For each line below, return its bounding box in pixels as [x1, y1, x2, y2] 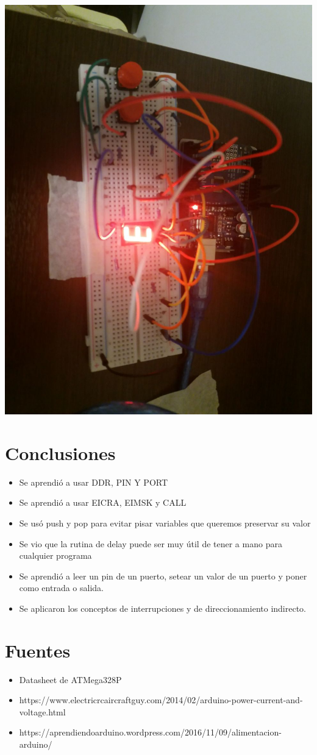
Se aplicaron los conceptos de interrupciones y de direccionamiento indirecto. [19, 601, 306, 614]
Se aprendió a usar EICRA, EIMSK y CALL [19, 496, 187, 509]
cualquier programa [19, 549, 92, 562]
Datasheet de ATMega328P [19, 673, 122, 686]
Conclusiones [5, 440, 116, 465]
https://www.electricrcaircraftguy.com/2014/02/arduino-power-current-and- [19, 693, 303, 706]
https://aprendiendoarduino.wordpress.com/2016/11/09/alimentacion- [19, 726, 282, 739]
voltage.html [19, 705, 66, 718]
